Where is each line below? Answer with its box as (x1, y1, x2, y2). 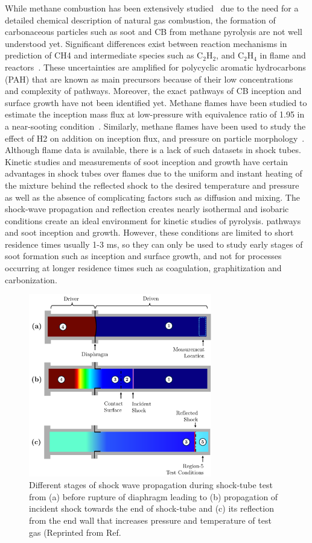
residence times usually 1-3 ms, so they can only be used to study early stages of (5, 237, 303, 250)
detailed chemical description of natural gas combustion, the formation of (5, 13, 276, 26)
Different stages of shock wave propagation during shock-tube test (29, 479, 273, 491)
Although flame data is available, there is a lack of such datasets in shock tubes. (5, 143, 301, 156)
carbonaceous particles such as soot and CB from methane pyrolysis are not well (5, 25, 302, 38)
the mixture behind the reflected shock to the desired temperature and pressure (5, 178, 299, 191)
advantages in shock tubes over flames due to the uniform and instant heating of (5, 167, 302, 180)
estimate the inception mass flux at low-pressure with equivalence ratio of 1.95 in (5, 108, 305, 121)
